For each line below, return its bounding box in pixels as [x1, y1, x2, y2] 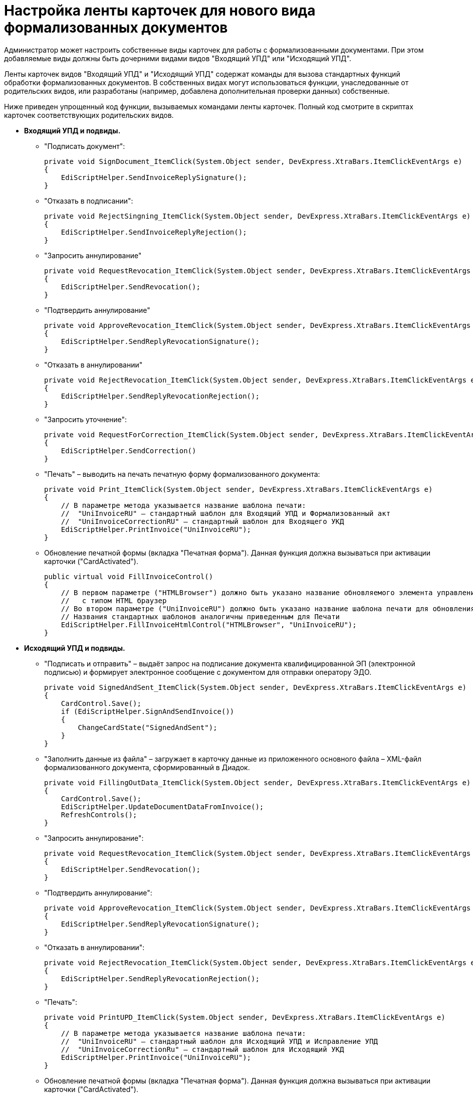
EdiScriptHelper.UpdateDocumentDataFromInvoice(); [61, 802, 264, 811]
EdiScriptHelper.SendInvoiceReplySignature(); [61, 173, 247, 181]
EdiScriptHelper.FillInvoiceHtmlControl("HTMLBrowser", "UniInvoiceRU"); [61, 620, 357, 629]
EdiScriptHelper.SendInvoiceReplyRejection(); [61, 228, 247, 236]
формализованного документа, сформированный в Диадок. [44, 763, 250, 772]
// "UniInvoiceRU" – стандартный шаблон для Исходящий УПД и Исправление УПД [61, 1037, 378, 1045]
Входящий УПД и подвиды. [24, 126, 121, 135]
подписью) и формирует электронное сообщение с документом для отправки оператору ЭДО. [44, 667, 372, 676]
